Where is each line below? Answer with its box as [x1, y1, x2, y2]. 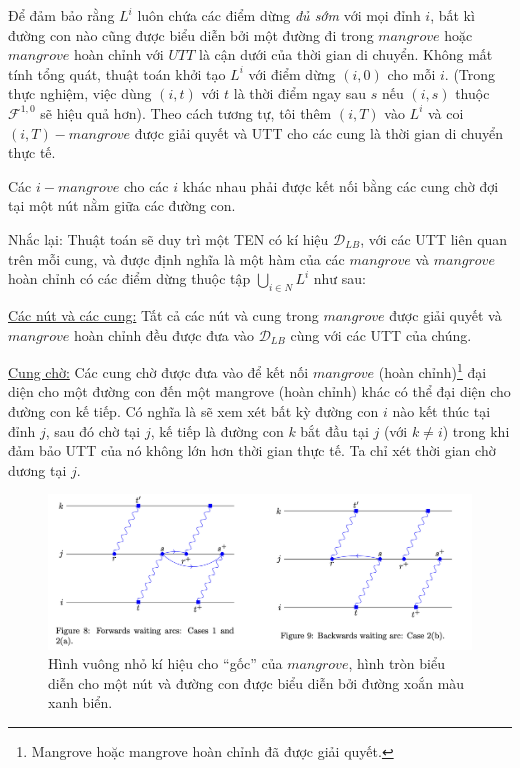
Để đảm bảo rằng [8, 5, 115, 25]
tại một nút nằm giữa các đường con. [8, 195, 236, 216]
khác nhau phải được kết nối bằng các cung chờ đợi [182, 175, 499, 196]
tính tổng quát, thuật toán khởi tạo [8, 63, 226, 84]
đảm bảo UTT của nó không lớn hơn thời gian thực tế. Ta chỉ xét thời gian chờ [8, 440, 496, 461]
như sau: [313, 268, 366, 289]
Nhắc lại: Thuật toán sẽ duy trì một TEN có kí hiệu [8, 228, 329, 249]
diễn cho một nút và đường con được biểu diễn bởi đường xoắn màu [48, 672, 465, 693]
